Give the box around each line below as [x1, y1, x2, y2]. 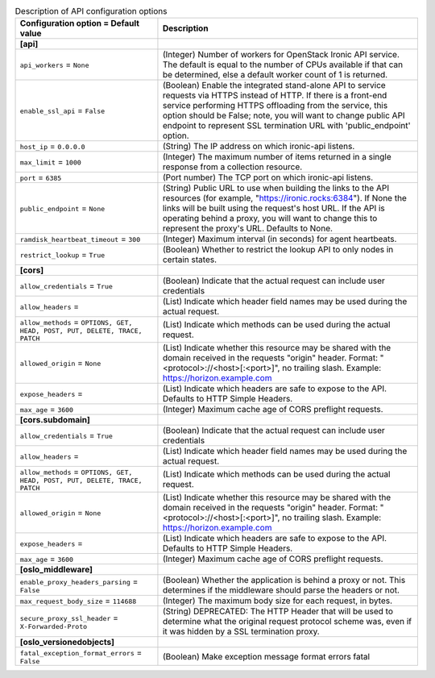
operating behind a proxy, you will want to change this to [162, 213, 378, 224]
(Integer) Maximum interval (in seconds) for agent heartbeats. [162, 234, 397, 245]
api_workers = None [19, 59, 89, 70]
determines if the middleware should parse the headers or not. [162, 584, 400, 596]
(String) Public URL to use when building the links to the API [162, 182, 390, 193]
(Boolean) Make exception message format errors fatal [162, 651, 371, 662]
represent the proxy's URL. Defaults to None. [162, 223, 333, 234]
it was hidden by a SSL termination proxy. [162, 626, 320, 637]
